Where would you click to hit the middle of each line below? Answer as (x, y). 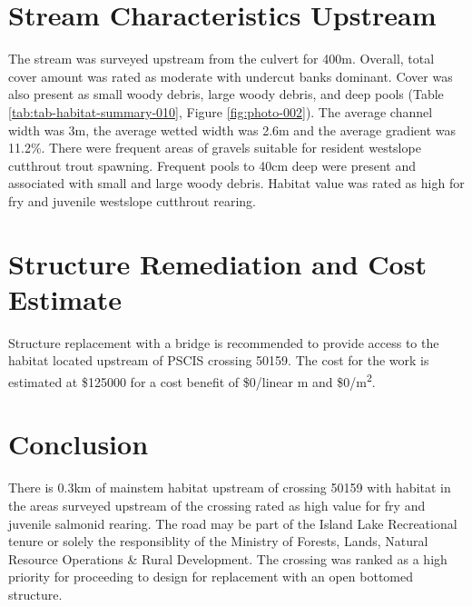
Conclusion (79, 444)
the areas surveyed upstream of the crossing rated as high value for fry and (217, 505)
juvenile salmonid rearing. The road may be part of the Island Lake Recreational (233, 523)
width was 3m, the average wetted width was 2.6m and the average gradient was (232, 129)
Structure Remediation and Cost (217, 263)
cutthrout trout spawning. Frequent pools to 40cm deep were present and (212, 165)
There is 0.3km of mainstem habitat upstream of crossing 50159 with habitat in (230, 488)
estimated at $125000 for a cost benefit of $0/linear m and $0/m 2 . (192, 380)
